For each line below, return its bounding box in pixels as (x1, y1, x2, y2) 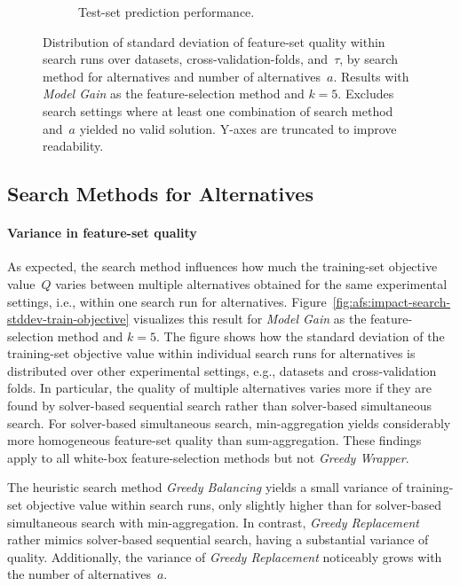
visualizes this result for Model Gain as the (133, 309, 367, 328)
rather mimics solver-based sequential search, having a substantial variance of (7, 530, 429, 549)
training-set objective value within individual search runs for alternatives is (7, 344, 416, 363)
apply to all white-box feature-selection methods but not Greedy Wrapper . (7, 448, 409, 466)
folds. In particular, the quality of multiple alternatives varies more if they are (7, 379, 432, 397)
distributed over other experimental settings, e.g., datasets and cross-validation (7, 361, 437, 379)
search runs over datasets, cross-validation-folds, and (43, 50, 329, 68)
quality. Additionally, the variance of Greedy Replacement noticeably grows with (7, 547, 442, 566)
